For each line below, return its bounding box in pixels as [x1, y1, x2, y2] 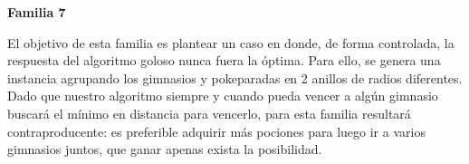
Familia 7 [7, 3, 66, 21]
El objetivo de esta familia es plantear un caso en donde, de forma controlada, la [7, 33, 455, 52]
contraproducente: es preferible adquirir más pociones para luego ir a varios [7, 121, 426, 140]
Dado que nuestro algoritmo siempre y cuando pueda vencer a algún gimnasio [7, 86, 438, 105]
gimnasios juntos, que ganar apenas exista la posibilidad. [7, 140, 322, 159]
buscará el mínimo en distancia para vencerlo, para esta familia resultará [7, 103, 411, 122]
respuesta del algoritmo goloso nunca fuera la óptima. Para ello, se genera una [7, 51, 441, 70]
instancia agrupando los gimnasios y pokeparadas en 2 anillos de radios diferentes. [7, 68, 463, 87]
